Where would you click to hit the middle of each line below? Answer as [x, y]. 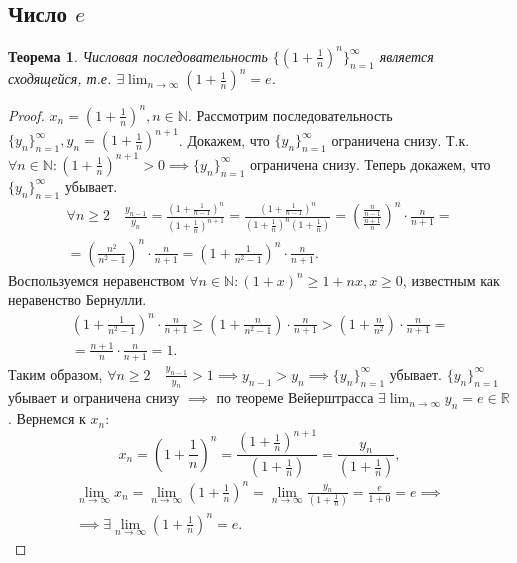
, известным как [451, 279]
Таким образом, [55, 373]
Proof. [26, 114]
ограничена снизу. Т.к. [400, 139]
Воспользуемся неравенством [96, 279]
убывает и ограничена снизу [94, 397]
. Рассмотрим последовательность [290, 114]
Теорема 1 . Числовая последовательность [138, 55]
